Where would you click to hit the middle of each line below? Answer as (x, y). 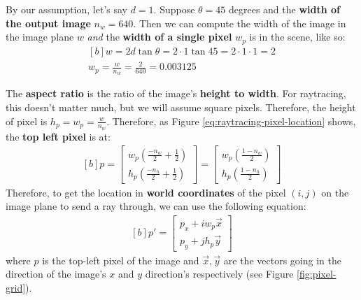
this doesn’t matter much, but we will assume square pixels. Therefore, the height (181, 107)
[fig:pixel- (317, 274)
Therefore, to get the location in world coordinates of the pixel (146, 192)
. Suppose (174, 9)
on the (335, 192)
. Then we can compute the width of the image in (240, 23)
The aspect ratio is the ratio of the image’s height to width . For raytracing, (176, 93)
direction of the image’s (56, 274)
